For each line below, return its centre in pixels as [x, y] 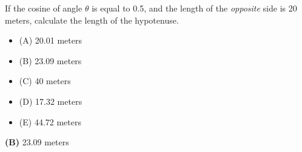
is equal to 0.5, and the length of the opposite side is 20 [194, 8]
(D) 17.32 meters [51, 101]
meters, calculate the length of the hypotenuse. [92, 20]
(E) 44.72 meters [50, 121]
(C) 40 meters [45, 81]
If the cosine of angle [44, 8]
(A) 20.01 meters [50, 40]
